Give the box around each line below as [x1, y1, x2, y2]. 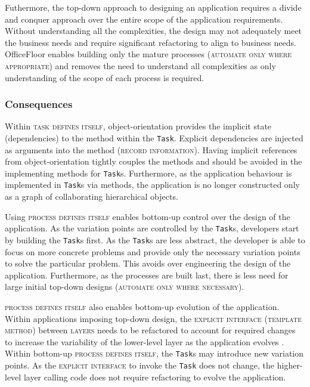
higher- [277, 359, 303, 371]
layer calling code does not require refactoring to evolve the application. [23, 370, 286, 383]
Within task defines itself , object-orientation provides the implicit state [5, 120, 272, 132]
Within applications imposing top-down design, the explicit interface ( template [5, 312, 302, 324]
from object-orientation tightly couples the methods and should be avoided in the [5, 155, 302, 168]
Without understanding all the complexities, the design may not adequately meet [5, 24, 302, 37]
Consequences [5, 97, 73, 112]
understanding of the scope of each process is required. [5, 71, 204, 83]
